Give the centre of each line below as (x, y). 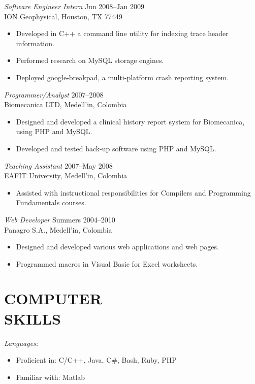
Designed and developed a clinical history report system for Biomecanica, (130, 121)
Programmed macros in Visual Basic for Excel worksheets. (107, 263)
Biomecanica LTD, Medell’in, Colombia (66, 104)
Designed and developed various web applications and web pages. (117, 247)
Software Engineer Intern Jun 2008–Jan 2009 (74, 6)
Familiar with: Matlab (51, 377)
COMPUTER (53, 298)
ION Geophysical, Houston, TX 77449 (63, 16)
